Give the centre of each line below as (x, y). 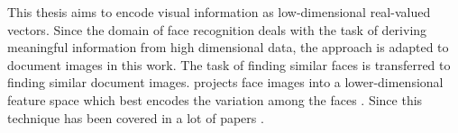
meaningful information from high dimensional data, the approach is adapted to (228, 47)
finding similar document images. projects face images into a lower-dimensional (225, 82)
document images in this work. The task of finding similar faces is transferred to (229, 64)
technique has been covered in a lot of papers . (136, 117)
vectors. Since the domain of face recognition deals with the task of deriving (217, 29)
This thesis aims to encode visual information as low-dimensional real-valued (219, 12)
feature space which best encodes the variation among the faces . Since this (215, 99)
